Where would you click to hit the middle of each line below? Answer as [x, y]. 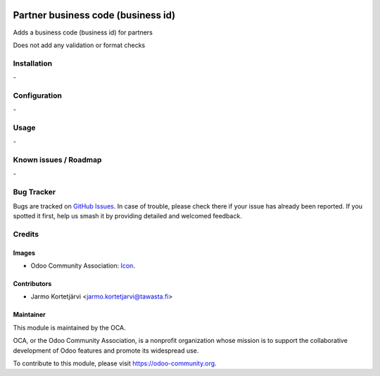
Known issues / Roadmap [57, 160]
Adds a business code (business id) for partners [83, 32]
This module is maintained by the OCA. [69, 327]
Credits [26, 234]
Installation [33, 63]
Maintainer [29, 315]
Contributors [32, 283]
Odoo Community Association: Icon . [83, 265]
